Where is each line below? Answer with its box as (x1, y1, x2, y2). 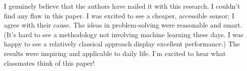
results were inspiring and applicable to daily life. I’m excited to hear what (4, 48, 226, 58)
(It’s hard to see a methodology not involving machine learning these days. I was (4, 29, 244, 39)
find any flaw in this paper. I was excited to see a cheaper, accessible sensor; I (4, 10, 234, 20)
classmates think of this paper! (4, 57, 95, 68)
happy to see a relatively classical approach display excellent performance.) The (4, 39, 240, 49)
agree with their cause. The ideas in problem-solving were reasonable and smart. (4, 20, 243, 30)
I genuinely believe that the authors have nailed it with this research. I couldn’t (4, 1, 240, 11)
